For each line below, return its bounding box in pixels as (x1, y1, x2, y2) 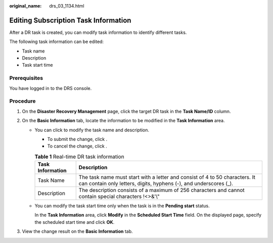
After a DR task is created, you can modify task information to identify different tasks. (9, 29, 187, 35)
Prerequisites (9, 75, 43, 82)
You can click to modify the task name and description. (34, 127, 149, 133)
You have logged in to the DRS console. (9, 85, 92, 91)
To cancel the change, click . (47, 143, 107, 149)
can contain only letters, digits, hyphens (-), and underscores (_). (78, 180, 234, 187)
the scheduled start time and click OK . (34, 219, 115, 225)
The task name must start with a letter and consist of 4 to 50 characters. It (78, 174, 255, 181)
